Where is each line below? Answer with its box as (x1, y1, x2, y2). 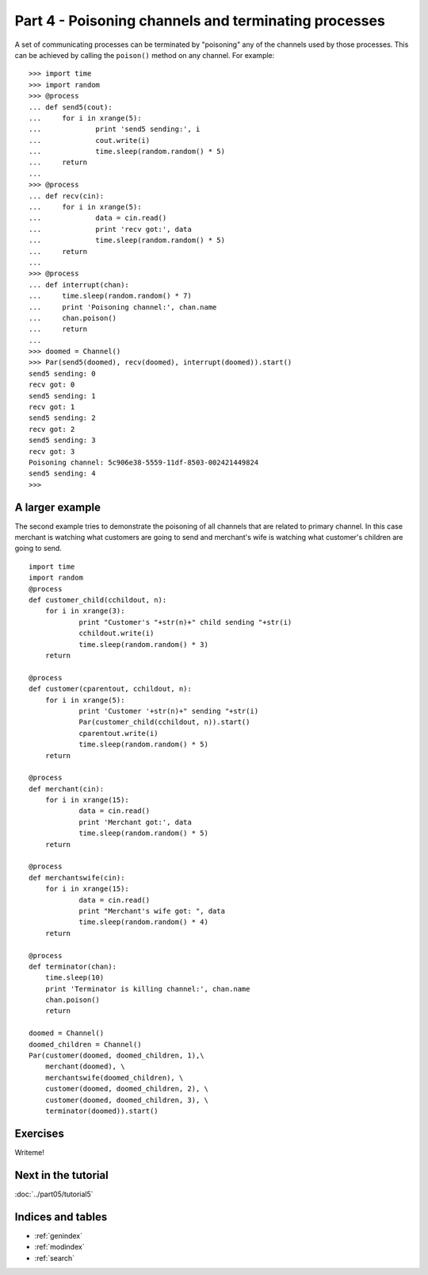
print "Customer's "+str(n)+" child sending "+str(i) (78, 618, 292, 626)
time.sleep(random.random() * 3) (78, 640, 209, 649)
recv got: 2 (29, 425, 75, 433)
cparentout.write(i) (78, 729, 159, 738)
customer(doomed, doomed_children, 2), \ (44, 1084, 209, 1093)
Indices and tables (14, 1210, 108, 1223)
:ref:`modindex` (34, 1242, 85, 1252)
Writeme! (14, 1147, 45, 1157)
